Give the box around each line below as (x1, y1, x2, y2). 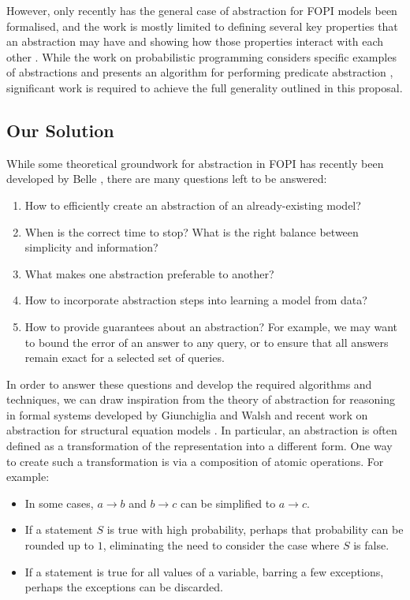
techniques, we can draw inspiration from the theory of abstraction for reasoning (6, 391, 395, 408)
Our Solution (6, 117, 114, 142)
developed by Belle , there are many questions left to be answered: (6, 170, 327, 187)
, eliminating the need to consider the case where (102, 537, 340, 553)
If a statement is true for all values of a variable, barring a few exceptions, (24, 563, 384, 580)
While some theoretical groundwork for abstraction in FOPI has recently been (6, 155, 384, 171)
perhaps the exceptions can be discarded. (24, 579, 223, 595)
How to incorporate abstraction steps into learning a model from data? (24, 292, 367, 308)
